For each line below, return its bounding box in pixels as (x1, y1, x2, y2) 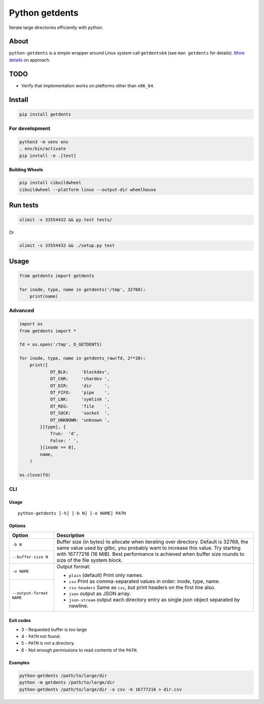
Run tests (9, 201, 39, 209)
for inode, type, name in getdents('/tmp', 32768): (19, 287, 146, 292)
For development (9, 125, 51, 132)
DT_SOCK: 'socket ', (50, 410, 110, 416)
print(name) (29, 293, 59, 299)
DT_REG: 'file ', (50, 403, 110, 409)
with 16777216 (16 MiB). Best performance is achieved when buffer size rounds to (56, 551, 244, 557)
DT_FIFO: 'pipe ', (50, 390, 110, 396)
